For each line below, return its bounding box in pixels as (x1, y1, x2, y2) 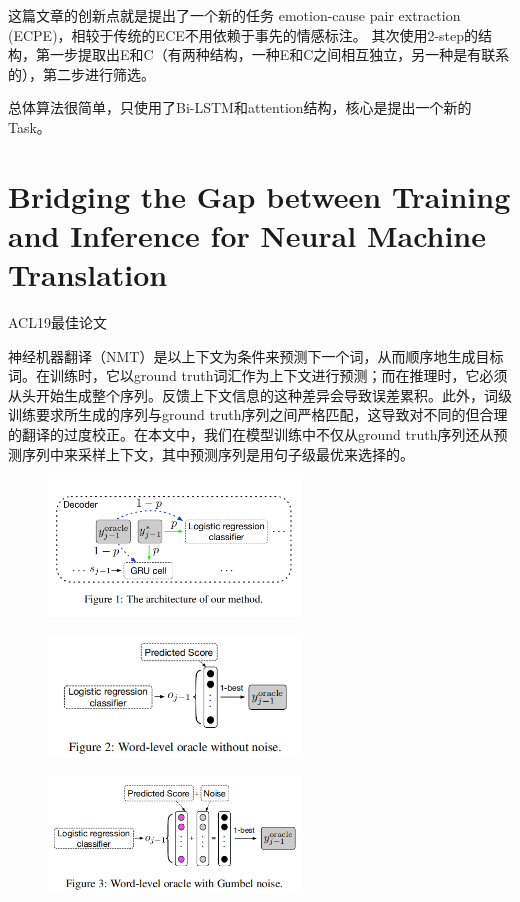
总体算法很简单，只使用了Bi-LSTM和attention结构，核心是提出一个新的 (8, 97, 472, 118)
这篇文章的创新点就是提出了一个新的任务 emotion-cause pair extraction (8, 5, 461, 25)
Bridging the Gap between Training (8, 175, 511, 216)
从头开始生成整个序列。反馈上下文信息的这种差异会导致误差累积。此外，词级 (8, 384, 512, 405)
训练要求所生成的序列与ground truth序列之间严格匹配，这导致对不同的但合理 (8, 404, 508, 425)
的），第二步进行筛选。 (8, 63, 155, 84)
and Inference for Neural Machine (8, 214, 487, 255)
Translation (8, 254, 168, 295)
